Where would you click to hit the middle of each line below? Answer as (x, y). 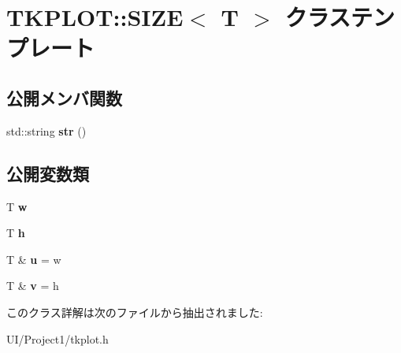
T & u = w (34, 259)
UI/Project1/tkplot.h (58, 338)
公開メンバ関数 (64, 97)
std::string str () (46, 130)
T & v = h (33, 286)
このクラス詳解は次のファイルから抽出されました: (135, 312)
